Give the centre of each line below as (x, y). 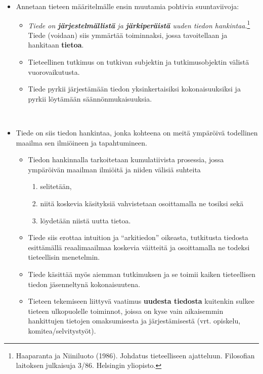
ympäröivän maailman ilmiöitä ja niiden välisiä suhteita (114, 169)
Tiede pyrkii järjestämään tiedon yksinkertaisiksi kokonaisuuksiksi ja (134, 89)
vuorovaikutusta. (54, 72)
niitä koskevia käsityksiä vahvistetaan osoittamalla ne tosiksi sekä (142, 203)
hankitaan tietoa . (56, 45)
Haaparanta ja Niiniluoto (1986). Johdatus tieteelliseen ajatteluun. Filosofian (135, 355)
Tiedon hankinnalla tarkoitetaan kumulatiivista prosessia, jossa (126, 159)
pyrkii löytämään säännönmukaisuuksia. (90, 98)
